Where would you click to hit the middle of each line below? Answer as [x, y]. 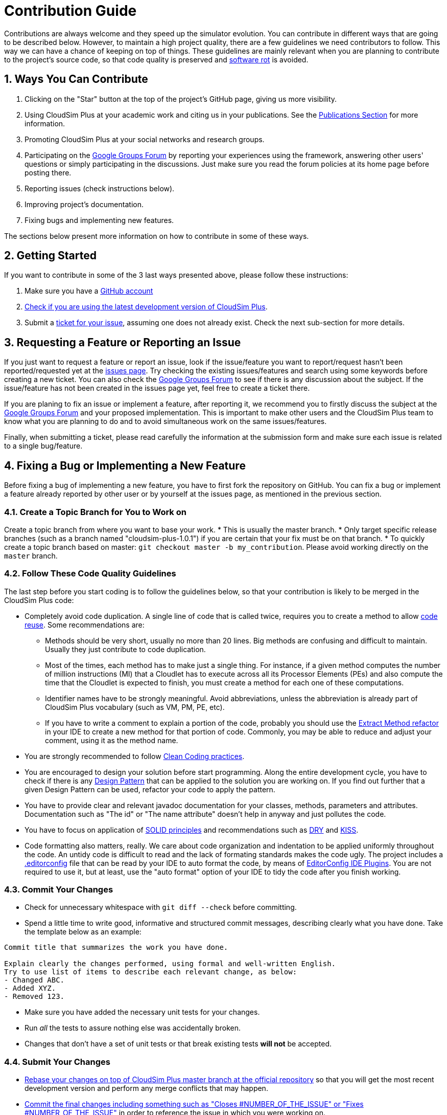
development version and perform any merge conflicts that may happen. [146, 1088]
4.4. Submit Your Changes [57, 1062]
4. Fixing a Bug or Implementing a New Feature [125, 465]
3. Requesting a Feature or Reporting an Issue [123, 342]
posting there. [48, 172]
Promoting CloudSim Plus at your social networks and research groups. [145, 139]
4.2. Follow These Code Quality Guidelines [90, 574]
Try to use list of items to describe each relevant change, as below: [151, 972]
